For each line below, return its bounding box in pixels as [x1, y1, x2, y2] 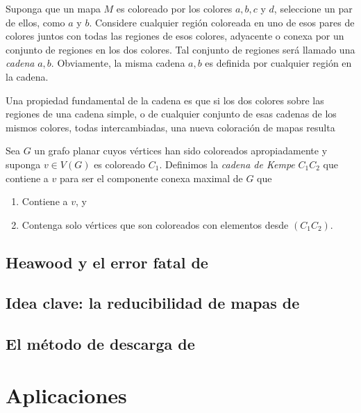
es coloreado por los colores [116, 1, 233, 15]
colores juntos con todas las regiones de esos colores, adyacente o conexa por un [6, 29, 344, 43]
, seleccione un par [274, 1, 353, 15]
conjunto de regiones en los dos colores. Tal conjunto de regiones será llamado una [6, 42, 355, 56]
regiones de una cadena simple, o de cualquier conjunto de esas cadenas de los [6, 106, 337, 121]
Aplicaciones [6, 380, 127, 409]
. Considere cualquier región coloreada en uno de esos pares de [89, 15, 355, 29]
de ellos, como [6, 15, 65, 29]
